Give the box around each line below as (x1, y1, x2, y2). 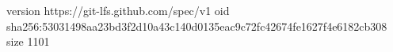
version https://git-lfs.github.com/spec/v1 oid (6, 2, 230, 18)
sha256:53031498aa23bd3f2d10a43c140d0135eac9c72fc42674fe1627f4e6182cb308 (6, 17, 387, 34)
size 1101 (6, 33, 50, 50)
